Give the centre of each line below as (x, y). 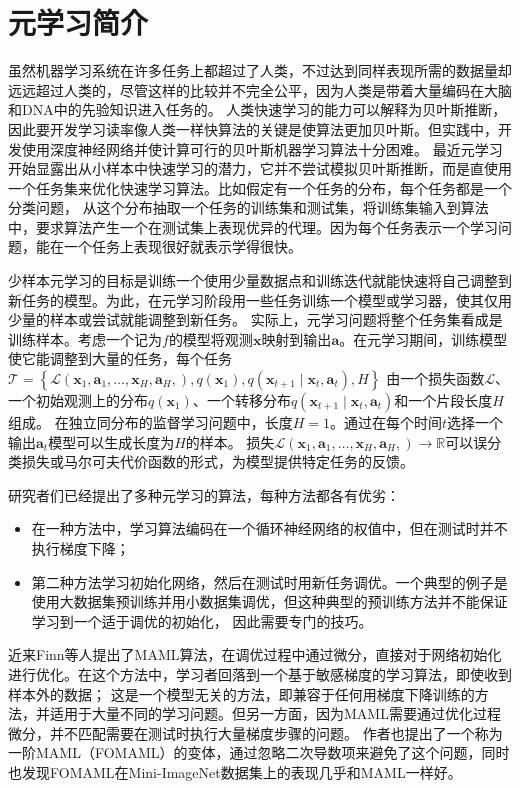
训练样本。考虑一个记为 (85, 338)
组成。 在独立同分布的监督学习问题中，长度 (150, 422)
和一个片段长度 (443, 400)
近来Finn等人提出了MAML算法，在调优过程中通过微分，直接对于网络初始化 (255, 654)
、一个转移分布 (241, 400)
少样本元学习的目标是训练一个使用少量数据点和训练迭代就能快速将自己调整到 (260, 280)
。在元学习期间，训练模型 (423, 338)
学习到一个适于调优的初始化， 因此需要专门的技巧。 (202, 620)
